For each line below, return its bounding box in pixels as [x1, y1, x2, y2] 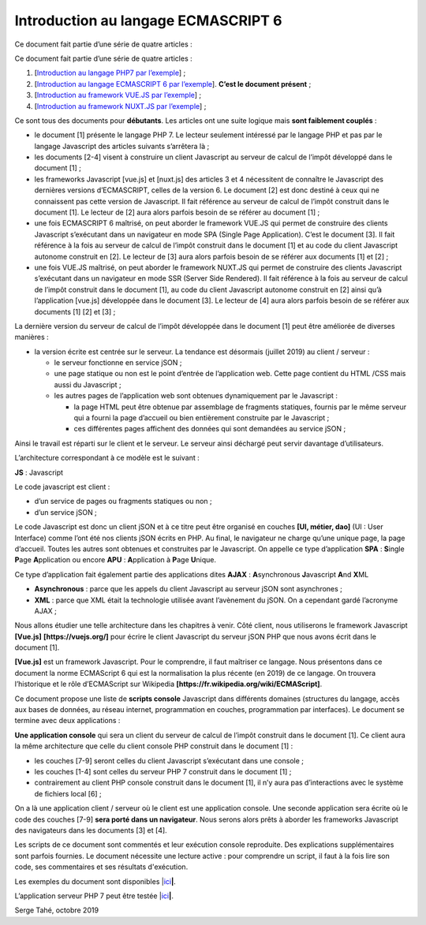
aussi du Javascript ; [54, 379, 121, 390]
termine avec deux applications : [14, 716, 121, 725]
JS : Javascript [14, 468, 63, 477]
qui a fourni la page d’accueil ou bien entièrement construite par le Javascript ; [73, 413, 330, 423]
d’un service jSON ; [34, 507, 98, 517]
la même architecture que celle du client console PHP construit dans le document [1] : [14, 741, 293, 751]
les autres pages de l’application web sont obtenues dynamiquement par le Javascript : [54, 391, 338, 401]
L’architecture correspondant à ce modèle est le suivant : [14, 453, 200, 463]
